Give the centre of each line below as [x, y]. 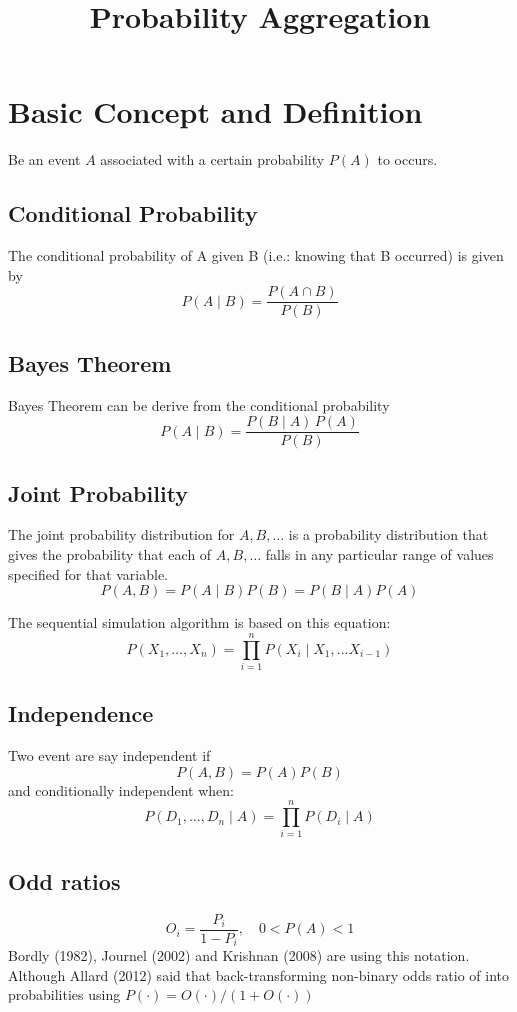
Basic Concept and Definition [215, 111]
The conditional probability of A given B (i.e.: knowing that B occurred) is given [256, 255]
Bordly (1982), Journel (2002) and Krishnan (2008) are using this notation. [239, 955]
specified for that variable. [88, 573]
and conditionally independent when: [121, 789]
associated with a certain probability [212, 159]
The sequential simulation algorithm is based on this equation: [199, 622]
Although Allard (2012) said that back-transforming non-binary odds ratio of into [259, 974]
